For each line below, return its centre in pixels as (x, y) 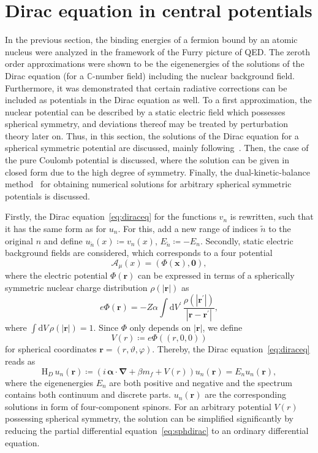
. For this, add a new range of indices (188, 229)
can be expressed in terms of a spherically (216, 275)
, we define (222, 327)
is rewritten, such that (272, 216)
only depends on (160, 327)
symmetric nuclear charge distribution (76, 288)
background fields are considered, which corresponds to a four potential (139, 253)
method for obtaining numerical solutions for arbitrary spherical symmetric (148, 184)
